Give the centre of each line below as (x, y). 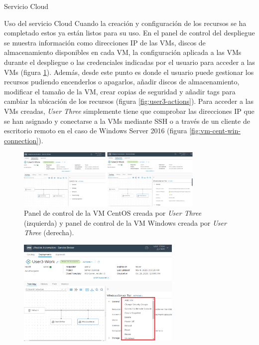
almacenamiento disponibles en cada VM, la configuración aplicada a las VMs (123, 52)
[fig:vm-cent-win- (215, 131)
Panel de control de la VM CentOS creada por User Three (113, 213)
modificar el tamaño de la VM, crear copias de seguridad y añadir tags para (120, 91)
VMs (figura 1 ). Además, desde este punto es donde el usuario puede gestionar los (129, 72)
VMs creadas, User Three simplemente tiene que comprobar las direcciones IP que (129, 111)
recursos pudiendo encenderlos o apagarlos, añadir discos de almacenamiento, (122, 82)
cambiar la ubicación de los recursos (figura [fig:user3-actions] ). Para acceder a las (129, 101)
